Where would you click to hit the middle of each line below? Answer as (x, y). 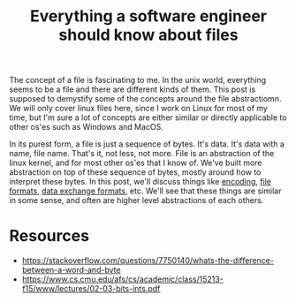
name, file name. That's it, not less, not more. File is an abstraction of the (142, 154)
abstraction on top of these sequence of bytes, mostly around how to (135, 172)
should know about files (148, 35)
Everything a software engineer (148, 16)
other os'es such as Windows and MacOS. (86, 127)
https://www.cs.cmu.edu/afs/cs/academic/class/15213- (122, 279)
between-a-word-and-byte (71, 270)
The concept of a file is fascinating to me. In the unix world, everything (138, 80)
